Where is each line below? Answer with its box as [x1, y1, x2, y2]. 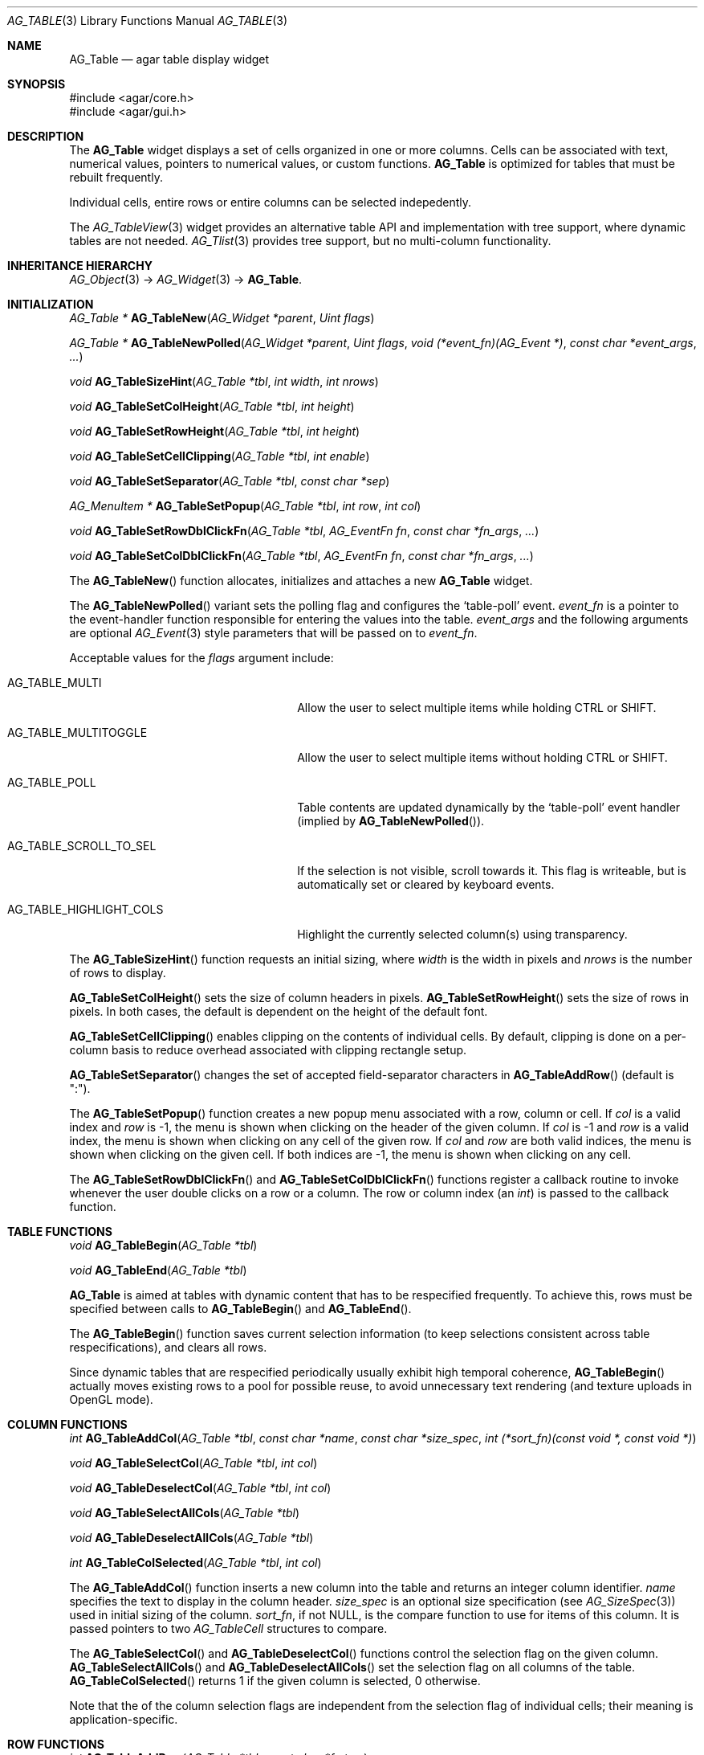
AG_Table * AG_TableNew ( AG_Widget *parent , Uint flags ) [69, 311, 375, 325]
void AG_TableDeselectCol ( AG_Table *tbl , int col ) [69, 1481, 332, 1495]
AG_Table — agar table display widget [69, 52, 270, 66]
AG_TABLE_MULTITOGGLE [7, 726, 148, 739]
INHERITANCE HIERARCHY [7, 259, 153, 272]
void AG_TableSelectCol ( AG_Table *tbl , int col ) [69, 1456, 318, 1470]
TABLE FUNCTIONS [7, 1225, 112, 1238]
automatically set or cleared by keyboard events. [297, 877, 555, 891]
